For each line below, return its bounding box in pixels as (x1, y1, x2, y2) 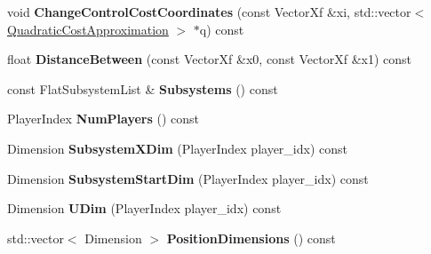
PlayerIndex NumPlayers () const (7, 109, 200, 128)
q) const (199, 20, 244, 38)
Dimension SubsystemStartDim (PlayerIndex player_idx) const (7, 169, 369, 187)
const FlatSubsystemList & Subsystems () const (7, 79, 278, 98)
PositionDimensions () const (166, 228, 336, 247)
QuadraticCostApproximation (7, 20, 169, 38)
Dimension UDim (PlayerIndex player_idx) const (7, 199, 282, 218)
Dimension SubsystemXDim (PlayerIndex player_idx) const (7, 139, 347, 157)
